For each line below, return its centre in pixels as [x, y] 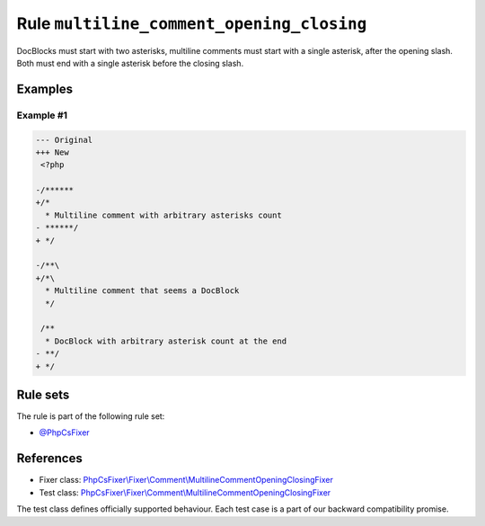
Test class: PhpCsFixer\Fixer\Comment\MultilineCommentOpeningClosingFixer [185, 492]
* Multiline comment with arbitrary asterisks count [163, 215]
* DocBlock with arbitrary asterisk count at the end [166, 341]
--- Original [64, 140]
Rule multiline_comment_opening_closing [192, 23]
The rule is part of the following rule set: [91, 416]
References [49, 459]
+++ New [52, 152]
